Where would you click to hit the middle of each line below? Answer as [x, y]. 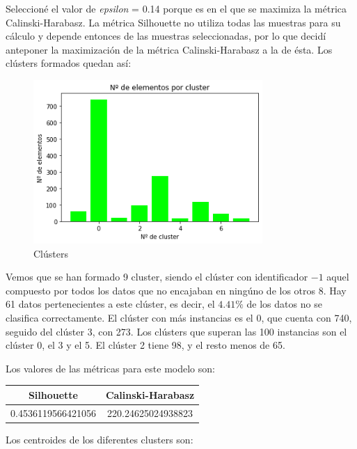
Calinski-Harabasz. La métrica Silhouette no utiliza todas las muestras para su [173, 22]
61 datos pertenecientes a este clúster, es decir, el [110, 304]
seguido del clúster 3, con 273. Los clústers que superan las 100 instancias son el [176, 331]
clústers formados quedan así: [69, 63]
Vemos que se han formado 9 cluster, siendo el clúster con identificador [157, 277]
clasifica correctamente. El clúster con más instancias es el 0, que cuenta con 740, [179, 317]
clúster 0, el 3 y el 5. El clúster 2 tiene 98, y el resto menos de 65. [145, 345]
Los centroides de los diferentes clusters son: [100, 439]
